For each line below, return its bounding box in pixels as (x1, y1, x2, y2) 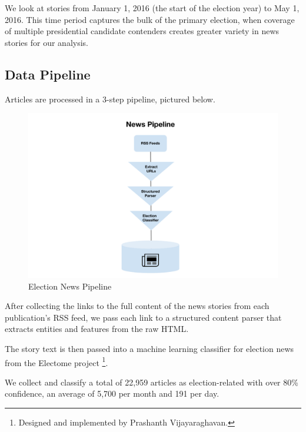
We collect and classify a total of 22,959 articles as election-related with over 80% (5, 375, 298, 388)
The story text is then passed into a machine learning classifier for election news (5, 343, 294, 355)
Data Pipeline (5, 65, 91, 83)
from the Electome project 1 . (5, 354, 108, 368)
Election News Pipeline (28, 280, 112, 292)
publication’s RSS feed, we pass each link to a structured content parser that (5, 311, 282, 323)
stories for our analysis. (5, 36, 88, 48)
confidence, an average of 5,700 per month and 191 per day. (5, 387, 219, 400)
